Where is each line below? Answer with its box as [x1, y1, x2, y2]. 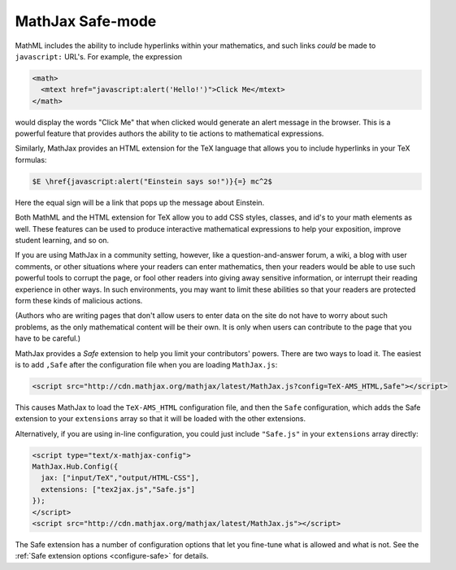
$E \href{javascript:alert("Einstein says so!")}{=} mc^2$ [32, 176, 272, 186]
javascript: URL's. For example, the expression [15, 51, 183, 61]
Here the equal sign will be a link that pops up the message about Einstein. [15, 198, 265, 207]
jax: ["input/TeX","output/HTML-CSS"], [41, 473, 200, 483]
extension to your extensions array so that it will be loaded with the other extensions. [15, 414, 306, 424]
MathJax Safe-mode [15, 12, 157, 30]
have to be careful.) [15, 333, 81, 343]
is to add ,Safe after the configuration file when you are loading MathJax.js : [15, 359, 278, 369]
